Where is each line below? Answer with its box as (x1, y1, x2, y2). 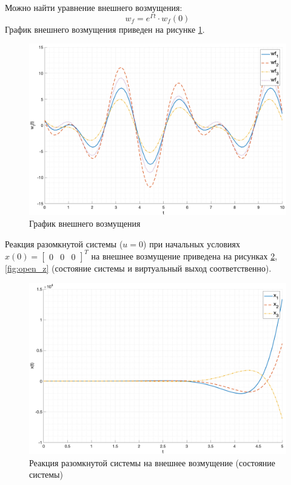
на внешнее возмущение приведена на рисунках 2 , (91, 249, 278, 262)
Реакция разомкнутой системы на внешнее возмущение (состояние (29, 456, 276, 469)
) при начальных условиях (143, 237, 240, 250)
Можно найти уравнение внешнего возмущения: (5, 1, 182, 13)
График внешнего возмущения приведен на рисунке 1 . (5, 22, 205, 35)
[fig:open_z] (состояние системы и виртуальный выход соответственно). (5, 261, 272, 274)
